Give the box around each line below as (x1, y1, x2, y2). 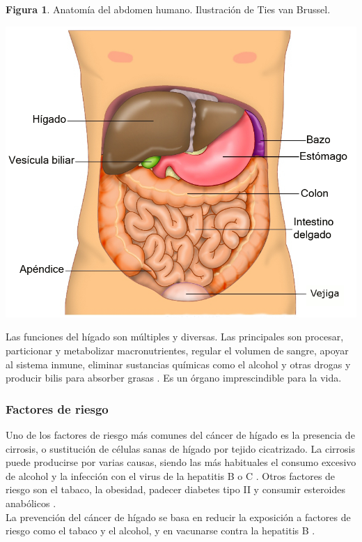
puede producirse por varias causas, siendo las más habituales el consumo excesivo (6, 455, 356, 469)
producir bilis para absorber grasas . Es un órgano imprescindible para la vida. (6, 370, 342, 385)
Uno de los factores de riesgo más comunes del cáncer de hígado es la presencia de (6, 428, 355, 442)
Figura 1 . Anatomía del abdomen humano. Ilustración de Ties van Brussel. (6, 2, 331, 16)
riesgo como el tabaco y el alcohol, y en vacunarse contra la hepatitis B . (6, 523, 315, 538)
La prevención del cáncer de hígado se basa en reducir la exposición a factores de (6, 509, 351, 524)
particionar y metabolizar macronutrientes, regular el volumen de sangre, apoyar (6, 343, 349, 358)
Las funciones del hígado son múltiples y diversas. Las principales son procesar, (6, 329, 344, 344)
